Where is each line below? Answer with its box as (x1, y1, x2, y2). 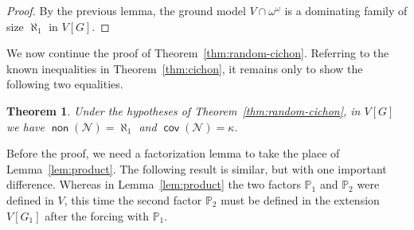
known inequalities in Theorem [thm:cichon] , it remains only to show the (6, 60, 363, 76)
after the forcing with (45, 207, 149, 224)
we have (6, 118, 45, 134)
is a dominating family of (284, 2, 408, 18)
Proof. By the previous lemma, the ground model (6, 2, 246, 18)
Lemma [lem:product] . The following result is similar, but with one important (6, 160, 387, 177)
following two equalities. (6, 76, 123, 92)
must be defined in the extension (221, 191, 380, 208)
